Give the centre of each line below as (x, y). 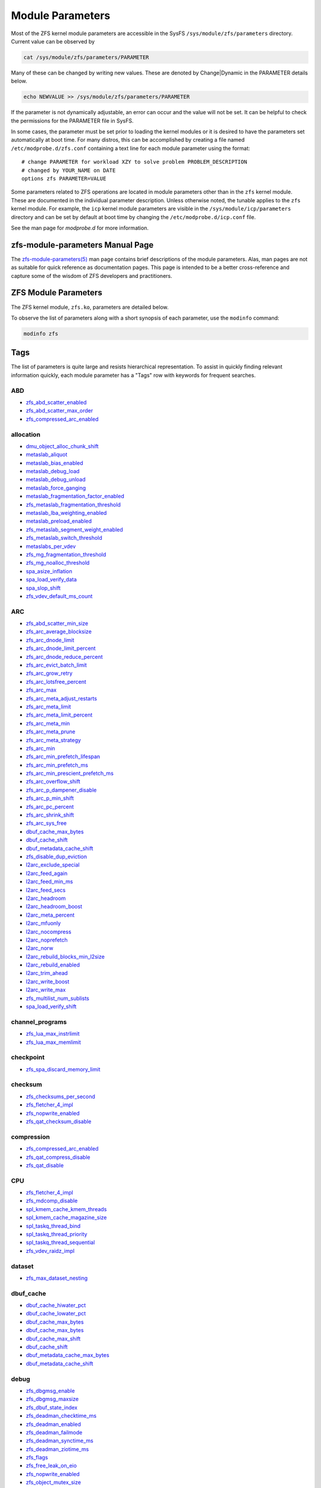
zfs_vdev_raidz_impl (50, 1251)
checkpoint (28, 1058)
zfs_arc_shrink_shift (50, 815)
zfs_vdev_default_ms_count (59, 596)
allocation (26, 434)
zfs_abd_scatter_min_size (57, 623)
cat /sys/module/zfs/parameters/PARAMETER (86, 57)
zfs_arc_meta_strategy (53, 740)
